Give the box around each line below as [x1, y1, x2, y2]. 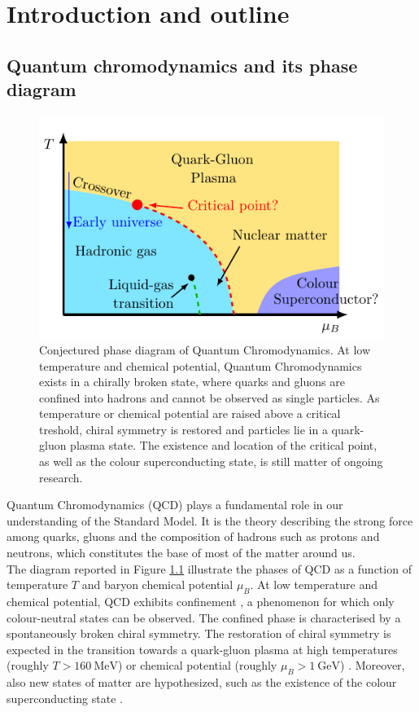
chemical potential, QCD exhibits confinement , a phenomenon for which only [7, 593, 395, 610]
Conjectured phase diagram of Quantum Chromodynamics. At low [39, 341, 371, 358]
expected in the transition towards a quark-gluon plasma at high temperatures [7, 640, 398, 657]
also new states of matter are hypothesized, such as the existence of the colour [7, 674, 397, 691]
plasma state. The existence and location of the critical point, [70, 437, 378, 454]
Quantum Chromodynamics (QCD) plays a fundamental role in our [7, 496, 343, 513]
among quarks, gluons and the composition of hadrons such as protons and [7, 528, 380, 545]
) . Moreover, [340, 657, 405, 674]
